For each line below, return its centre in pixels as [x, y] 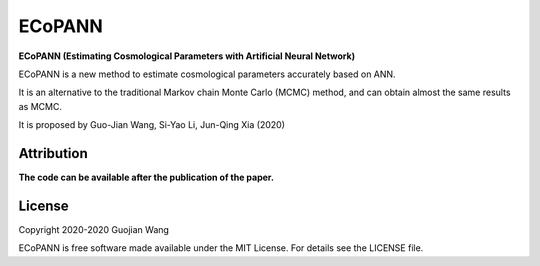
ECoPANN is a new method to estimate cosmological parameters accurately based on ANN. [207, 74]
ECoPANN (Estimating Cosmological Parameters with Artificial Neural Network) [186, 56]
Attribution [53, 153]
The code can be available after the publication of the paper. [146, 177]
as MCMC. [40, 106]
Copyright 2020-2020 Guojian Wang [94, 229]
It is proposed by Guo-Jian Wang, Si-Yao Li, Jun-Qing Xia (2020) [151, 125]
